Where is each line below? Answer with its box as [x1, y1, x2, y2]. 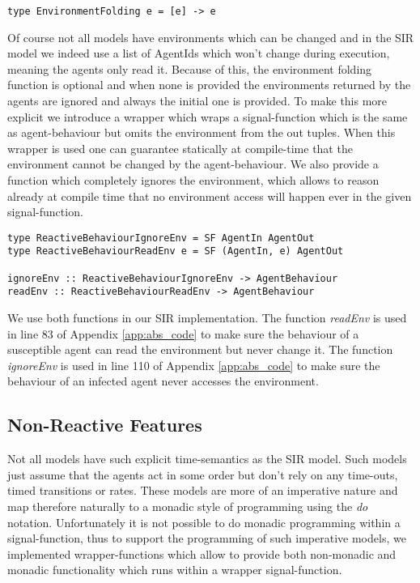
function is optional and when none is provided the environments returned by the [7, 76, 411, 93]
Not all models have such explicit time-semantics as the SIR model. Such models [7, 450, 407, 467]
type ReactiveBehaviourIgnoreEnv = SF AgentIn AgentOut [7, 232, 315, 244]
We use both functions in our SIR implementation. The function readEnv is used [7, 309, 407, 326]
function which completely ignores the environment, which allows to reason [7, 172, 380, 188]
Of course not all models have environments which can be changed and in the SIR [7, 28, 414, 45]
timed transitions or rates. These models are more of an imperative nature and [7, 482, 398, 499]
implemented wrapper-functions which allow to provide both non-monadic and [7, 545, 397, 562]
